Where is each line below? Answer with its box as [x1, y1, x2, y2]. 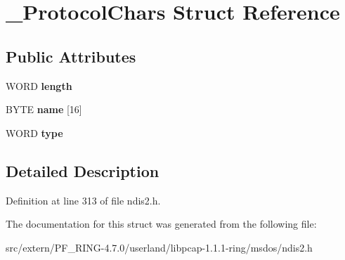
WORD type [6, 125, 63, 140]
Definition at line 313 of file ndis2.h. [6, 193, 161, 207]
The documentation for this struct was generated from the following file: [6, 216, 317, 231]
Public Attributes [6, 45, 136, 67]
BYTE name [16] [6, 102, 82, 117]
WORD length [6, 78, 72, 93]
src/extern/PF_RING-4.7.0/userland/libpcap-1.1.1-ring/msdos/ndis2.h [6, 240, 313, 254]
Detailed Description [6, 160, 160, 181]
